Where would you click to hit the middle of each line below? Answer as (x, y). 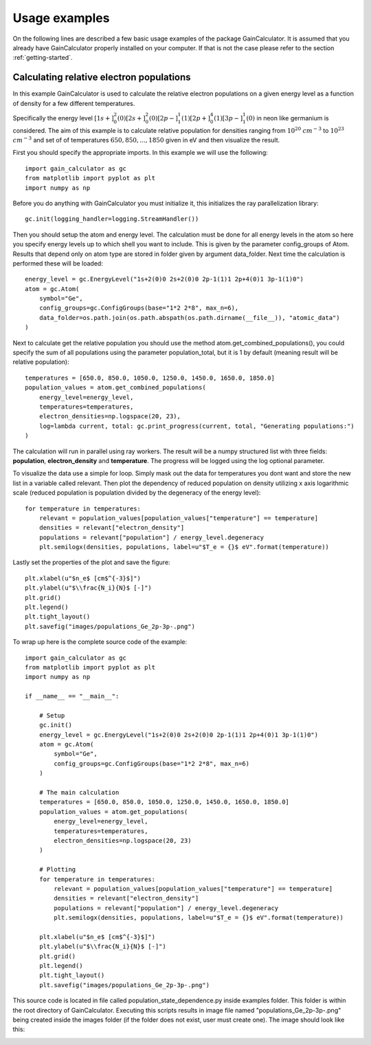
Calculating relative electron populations (102, 77)
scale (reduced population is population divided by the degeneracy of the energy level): (137, 493)
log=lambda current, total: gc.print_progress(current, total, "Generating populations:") (197, 426)
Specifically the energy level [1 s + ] (63, 118)
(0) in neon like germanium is (288, 118)
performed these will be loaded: (58, 263)
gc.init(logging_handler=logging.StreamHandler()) (112, 219)
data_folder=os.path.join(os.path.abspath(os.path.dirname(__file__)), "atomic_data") (189, 317)
